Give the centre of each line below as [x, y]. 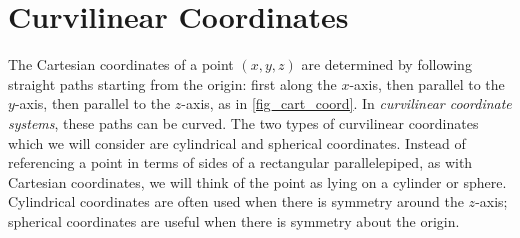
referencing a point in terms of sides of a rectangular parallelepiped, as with [240, 162]
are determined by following [386, 64]
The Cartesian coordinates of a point [121, 64]
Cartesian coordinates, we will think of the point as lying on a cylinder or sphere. [257, 181]
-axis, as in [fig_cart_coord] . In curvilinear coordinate [346, 103]
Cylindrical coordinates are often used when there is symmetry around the [236, 201]
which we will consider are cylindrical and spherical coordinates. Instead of [237, 142]
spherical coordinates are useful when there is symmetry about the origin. [234, 220]
